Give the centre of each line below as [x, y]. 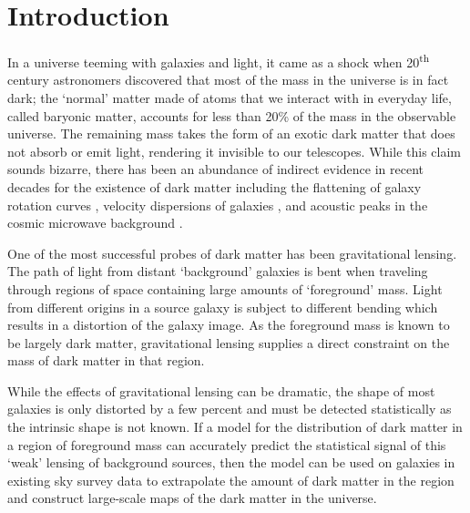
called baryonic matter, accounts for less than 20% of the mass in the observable [232, 115]
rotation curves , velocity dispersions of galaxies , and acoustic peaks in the [218, 205]
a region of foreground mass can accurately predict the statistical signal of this [227, 444]
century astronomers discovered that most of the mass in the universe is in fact [228, 80]
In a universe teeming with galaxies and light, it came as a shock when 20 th [219, 61]
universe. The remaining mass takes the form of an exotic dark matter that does [231, 133]
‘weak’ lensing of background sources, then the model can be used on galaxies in [231, 462]
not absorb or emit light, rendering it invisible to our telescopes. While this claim [234, 151]
